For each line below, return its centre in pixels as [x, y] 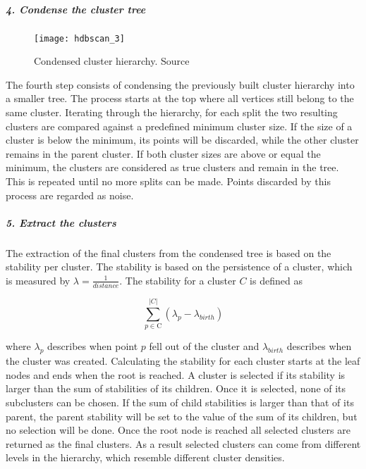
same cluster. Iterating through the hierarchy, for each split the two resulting [172, 112]
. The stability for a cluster [178, 280]
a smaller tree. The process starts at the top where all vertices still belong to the [180, 98]
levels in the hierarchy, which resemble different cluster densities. [145, 457]
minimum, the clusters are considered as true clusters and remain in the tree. [172, 167]
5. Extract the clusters [61, 222]
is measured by [38, 280]
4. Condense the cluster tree [76, 9]
